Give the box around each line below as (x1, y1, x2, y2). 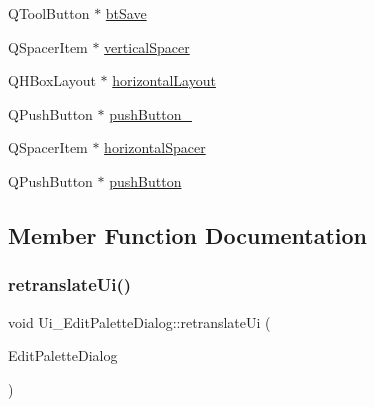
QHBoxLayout (8, 70, 96, 91)
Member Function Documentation (8, 219, 368, 250)
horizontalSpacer (104, 137, 206, 158)
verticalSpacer (104, 36, 190, 57)
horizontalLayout (112, 70, 216, 91)
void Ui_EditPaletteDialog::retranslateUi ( (8, 311, 271, 332)
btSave (105, 3, 147, 23)
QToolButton (8, 3, 90, 23)
